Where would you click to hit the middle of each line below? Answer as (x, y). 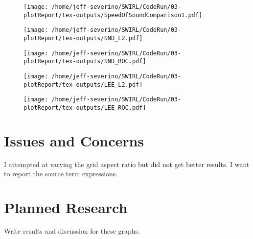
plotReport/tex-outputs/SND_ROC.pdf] (85, 61)
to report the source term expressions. (61, 174)
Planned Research (66, 207)
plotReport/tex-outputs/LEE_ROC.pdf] (85, 108)
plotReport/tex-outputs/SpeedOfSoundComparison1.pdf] (113, 15)
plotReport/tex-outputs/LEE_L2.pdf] (83, 84)
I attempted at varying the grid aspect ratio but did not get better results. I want (127, 164)
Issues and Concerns (74, 140)
